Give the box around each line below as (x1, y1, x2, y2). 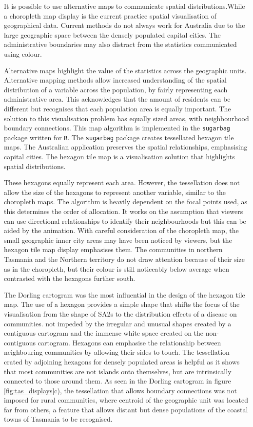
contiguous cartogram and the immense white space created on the (4, 328, 204, 338)
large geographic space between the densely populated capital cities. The (4, 29, 221, 40)
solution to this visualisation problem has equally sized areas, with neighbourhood (4, 113, 249, 123)
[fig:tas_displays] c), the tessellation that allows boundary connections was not (4, 385, 237, 395)
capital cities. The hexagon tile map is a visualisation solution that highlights (4, 151, 235, 162)
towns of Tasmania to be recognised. (4, 414, 113, 424)
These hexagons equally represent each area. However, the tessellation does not (4, 177, 240, 188)
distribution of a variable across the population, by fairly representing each (4, 84, 228, 94)
